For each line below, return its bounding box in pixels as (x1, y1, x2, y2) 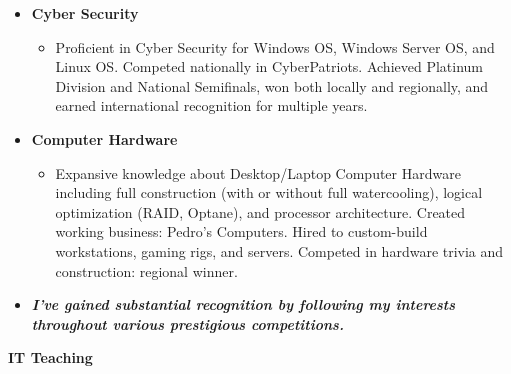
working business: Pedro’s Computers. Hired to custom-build (55, 221, 428, 242)
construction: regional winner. (55, 260, 238, 281)
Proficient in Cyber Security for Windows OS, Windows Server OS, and (55, 36, 495, 57)
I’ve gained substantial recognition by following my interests (31, 294, 456, 315)
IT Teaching (8, 347, 93, 368)
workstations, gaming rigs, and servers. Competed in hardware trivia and (55, 240, 504, 261)
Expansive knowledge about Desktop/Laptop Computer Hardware (55, 162, 461, 183)
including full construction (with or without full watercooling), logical (55, 182, 483, 203)
